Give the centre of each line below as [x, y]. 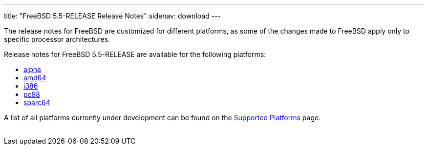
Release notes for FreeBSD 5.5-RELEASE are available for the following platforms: [135, 54]
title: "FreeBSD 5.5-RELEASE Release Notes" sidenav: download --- [112, 16]
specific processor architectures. [57, 39]
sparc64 [37, 102]
